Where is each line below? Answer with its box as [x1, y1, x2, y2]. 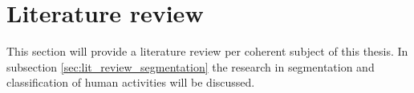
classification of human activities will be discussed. [6, 74, 255, 91]
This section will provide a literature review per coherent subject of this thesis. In [6, 43, 408, 60]
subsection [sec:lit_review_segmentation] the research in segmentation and [6, 58, 375, 75]
